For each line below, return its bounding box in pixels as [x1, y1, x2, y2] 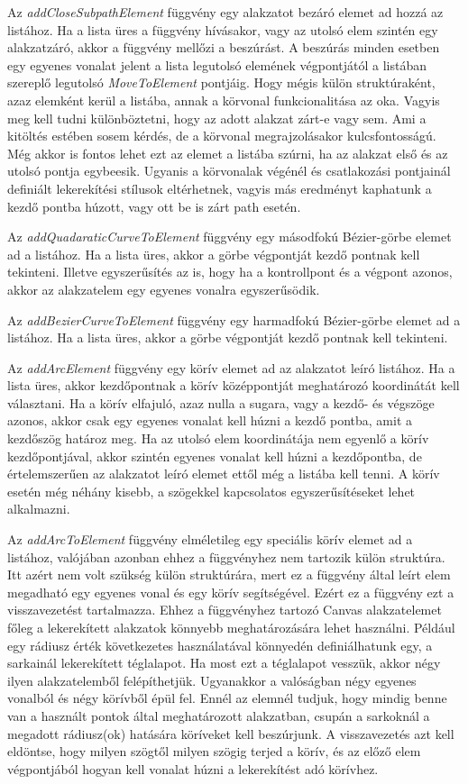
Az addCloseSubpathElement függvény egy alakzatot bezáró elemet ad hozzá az [7, 3, 444, 21]
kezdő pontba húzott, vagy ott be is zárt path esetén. [7, 196, 301, 215]
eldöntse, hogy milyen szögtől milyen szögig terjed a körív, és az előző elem [7, 742, 421, 761]
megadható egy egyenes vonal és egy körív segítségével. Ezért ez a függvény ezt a [7, 582, 454, 601]
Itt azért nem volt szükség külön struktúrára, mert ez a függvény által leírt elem [7, 565, 451, 584]
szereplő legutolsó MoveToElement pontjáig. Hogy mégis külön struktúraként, [7, 73, 436, 92]
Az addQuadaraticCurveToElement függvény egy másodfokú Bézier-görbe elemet [7, 227, 452, 246]
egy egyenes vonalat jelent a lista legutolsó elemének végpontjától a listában [7, 55, 427, 74]
